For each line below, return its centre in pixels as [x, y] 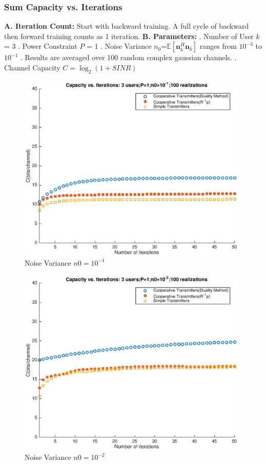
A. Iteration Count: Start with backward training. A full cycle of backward [127, 26]
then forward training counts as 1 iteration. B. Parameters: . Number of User [129, 36]
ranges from [218, 46]
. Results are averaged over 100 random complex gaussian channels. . [128, 57]
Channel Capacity [32, 67]
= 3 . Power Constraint [41, 46]
